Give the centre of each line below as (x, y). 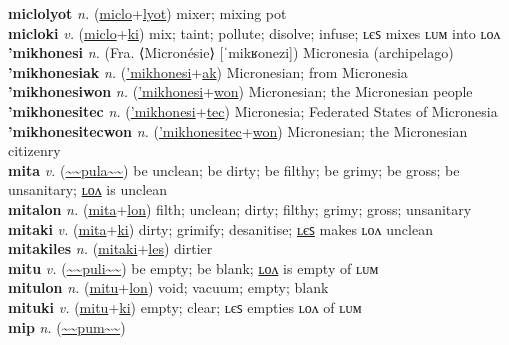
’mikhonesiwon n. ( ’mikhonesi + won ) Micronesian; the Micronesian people (240, 91)
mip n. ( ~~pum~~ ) (67, 326)
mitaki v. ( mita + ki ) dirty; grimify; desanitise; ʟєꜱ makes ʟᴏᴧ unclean (220, 228)
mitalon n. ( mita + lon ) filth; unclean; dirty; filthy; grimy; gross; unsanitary (240, 208)
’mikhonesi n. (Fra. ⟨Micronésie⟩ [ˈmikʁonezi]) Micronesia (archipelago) (231, 52)
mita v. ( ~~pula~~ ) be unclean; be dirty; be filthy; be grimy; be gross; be (234, 169)
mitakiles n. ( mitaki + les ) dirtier (110, 248)
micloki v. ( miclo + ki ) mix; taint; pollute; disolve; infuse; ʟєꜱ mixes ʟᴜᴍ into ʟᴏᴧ (254, 32)
